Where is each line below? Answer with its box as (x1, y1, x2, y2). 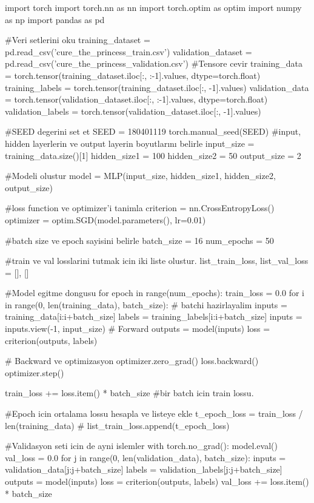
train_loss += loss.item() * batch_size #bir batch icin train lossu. (5, 387, 254, 399)
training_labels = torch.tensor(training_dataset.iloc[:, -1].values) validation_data (5, 81, 309, 93)
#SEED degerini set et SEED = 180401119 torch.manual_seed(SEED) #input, (5, 125, 301, 138)
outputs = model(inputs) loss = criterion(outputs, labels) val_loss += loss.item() (5, 475, 309, 487)
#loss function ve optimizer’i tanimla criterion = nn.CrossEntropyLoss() (5, 201, 275, 214)
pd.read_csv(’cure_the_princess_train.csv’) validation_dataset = (5, 45, 252, 58)
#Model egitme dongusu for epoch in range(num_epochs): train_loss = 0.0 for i (5, 286, 304, 299)
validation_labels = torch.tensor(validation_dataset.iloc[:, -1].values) (5, 104, 261, 117)
